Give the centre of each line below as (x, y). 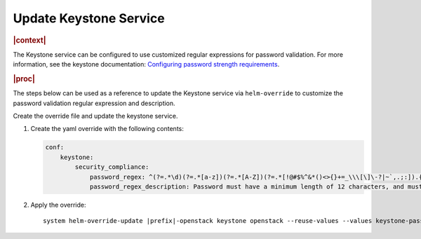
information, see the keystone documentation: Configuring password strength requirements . (146, 64)
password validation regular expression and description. (94, 103)
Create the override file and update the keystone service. (95, 116)
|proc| (24, 78)
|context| (29, 40)
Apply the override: (58, 205)
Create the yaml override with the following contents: (107, 129)
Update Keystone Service (89, 18)
